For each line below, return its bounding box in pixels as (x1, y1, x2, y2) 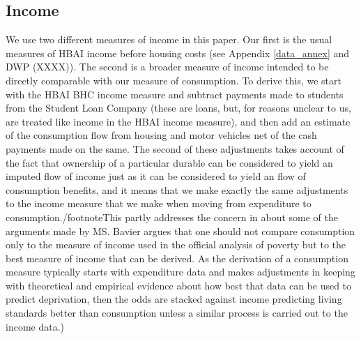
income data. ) (6, 319, 65, 333)
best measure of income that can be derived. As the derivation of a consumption (6, 250, 348, 265)
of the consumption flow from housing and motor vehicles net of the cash (6, 128, 317, 142)
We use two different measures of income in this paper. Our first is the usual (6, 32, 332, 47)
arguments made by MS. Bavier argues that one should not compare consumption (6, 223, 355, 238)
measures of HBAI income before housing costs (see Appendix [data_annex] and (6, 45, 350, 60)
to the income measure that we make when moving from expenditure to (6, 196, 312, 211)
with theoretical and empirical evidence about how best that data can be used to (6, 278, 352, 292)
